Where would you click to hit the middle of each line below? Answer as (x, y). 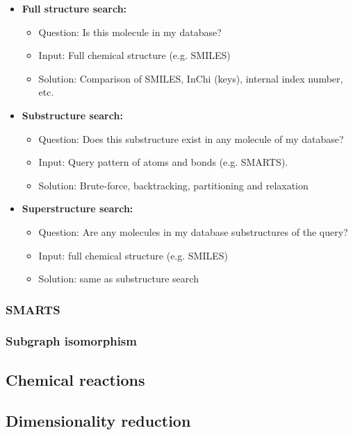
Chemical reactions (75, 379)
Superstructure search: (77, 208)
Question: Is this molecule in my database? (130, 32)
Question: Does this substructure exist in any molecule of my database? (191, 138)
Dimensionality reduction (98, 420)
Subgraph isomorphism (71, 341)
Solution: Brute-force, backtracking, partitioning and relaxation (173, 185)
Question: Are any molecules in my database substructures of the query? (193, 231)
